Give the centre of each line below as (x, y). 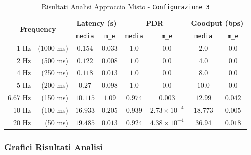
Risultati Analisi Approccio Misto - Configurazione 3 (125, 6)
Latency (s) (97, 22)
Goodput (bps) (217, 22)
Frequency (38, 29)
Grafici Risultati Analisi (53, 147)
